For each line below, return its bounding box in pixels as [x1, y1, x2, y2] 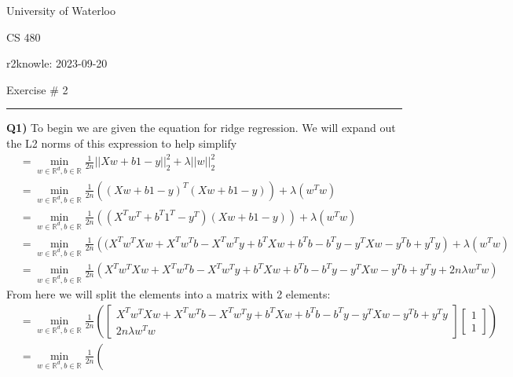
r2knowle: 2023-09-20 [6, 55, 108, 71]
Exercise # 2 [6, 81, 68, 97]
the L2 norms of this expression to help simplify [6, 134, 237, 151]
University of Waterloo [6, 2, 116, 18]
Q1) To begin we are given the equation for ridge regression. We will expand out [6, 119, 396, 136]
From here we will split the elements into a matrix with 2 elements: [6, 286, 331, 302]
